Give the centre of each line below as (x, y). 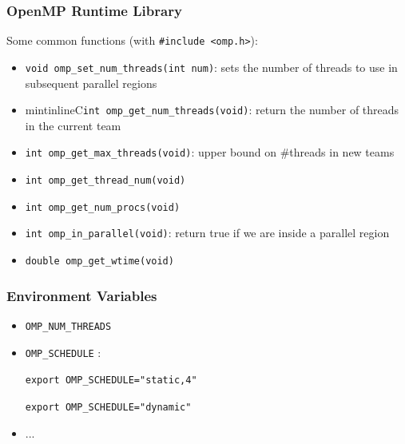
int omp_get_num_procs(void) (103, 207)
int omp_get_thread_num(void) (105, 181)
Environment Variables (82, 295)
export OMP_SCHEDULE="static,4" (111, 381)
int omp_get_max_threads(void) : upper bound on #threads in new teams (210, 152)
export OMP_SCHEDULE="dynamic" (108, 407)
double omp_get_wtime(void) (99, 261)
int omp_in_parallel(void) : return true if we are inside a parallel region (207, 233)
